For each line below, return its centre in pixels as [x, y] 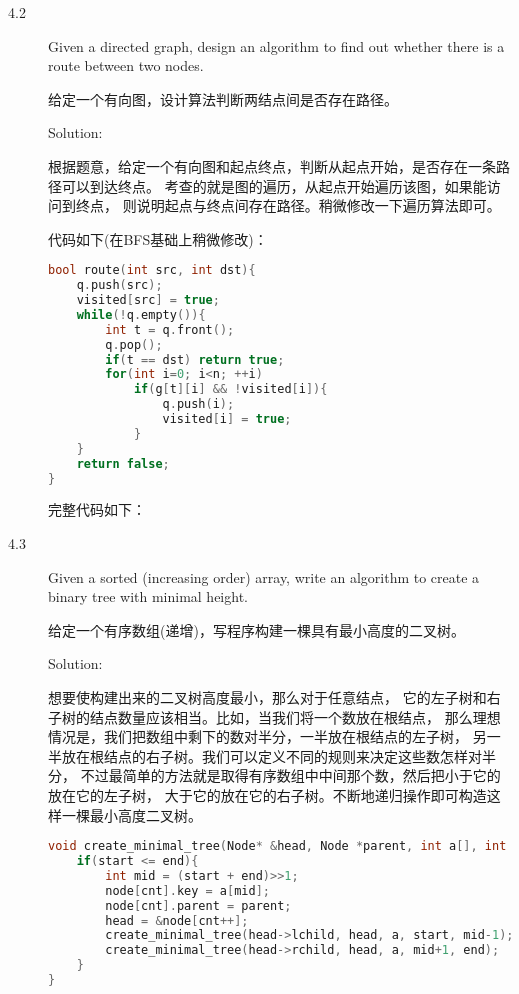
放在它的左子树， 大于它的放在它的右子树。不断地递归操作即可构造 [267, 795]
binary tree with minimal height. [148, 596]
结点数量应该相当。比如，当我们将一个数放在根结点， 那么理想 [295, 716]
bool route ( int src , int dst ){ [152, 270]
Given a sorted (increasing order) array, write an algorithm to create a [264, 576]
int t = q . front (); [170, 329]
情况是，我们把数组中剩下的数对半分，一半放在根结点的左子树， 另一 [274, 736]
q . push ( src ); [119, 285]
